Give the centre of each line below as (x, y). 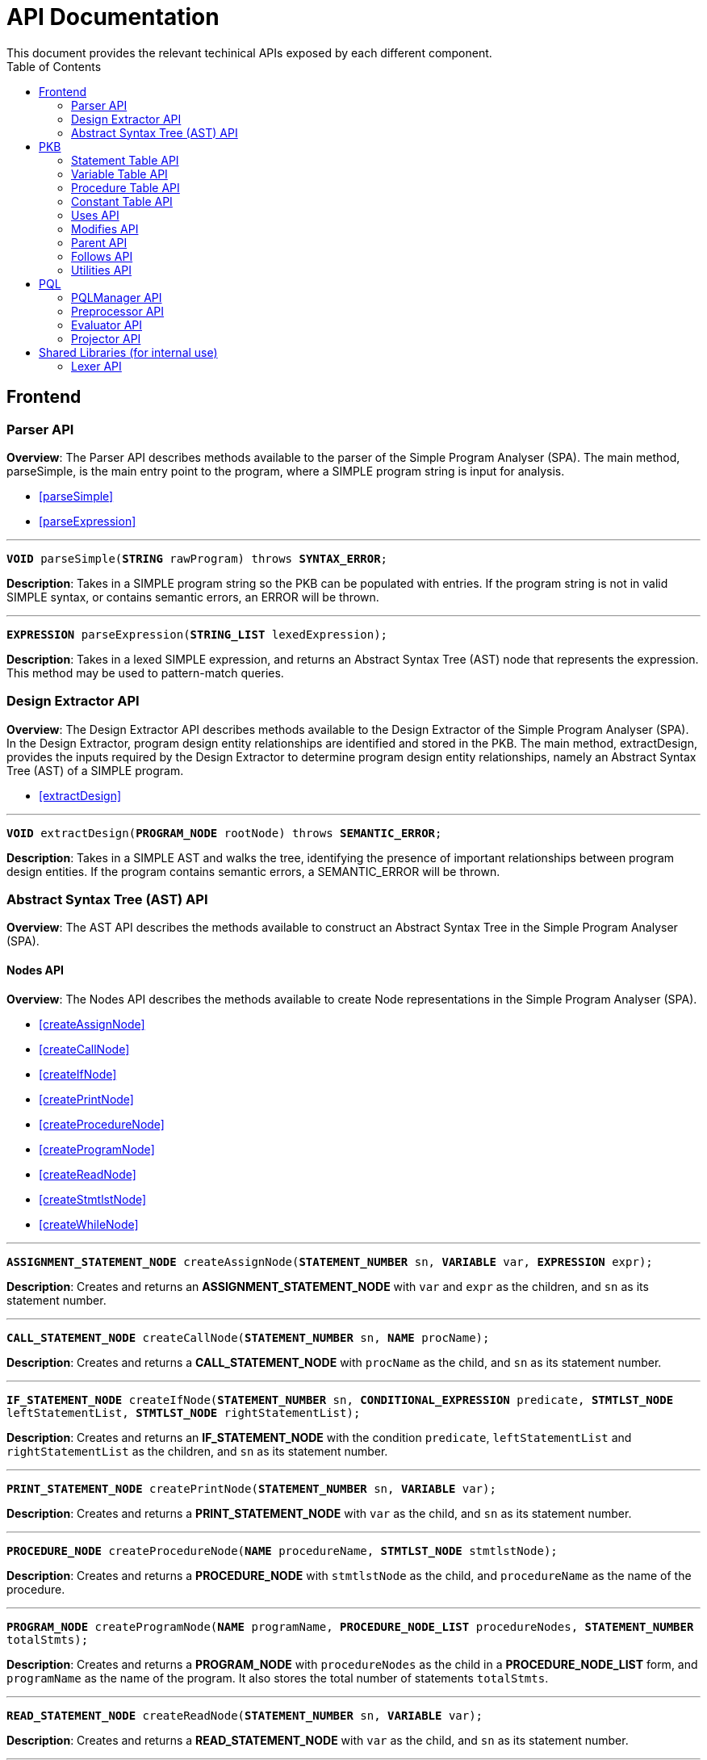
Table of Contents (54, 66)
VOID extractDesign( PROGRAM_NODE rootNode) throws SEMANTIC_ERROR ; (224, 833)
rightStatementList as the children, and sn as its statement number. (197, 1451)
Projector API (106, 338)
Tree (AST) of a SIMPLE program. (95, 770)
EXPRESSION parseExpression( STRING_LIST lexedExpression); (197, 634)
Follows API (102, 256)
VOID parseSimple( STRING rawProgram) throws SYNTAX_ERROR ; (197, 558)
